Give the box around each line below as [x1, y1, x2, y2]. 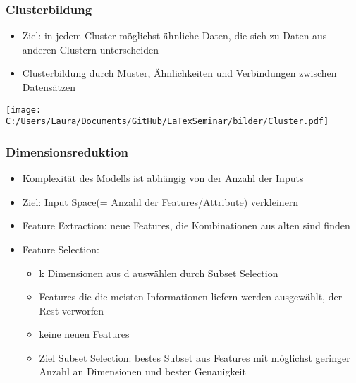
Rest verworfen [39, 303, 104, 317]
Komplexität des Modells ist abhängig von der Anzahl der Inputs [22, 171, 304, 186]
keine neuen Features [39, 327, 130, 341]
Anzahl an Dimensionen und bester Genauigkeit [39, 364, 246, 379]
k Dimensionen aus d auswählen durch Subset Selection [39, 265, 278, 280]
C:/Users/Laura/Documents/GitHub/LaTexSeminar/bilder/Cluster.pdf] [6, 116, 329, 127]
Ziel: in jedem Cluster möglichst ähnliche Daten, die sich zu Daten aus [22, 28, 327, 43]
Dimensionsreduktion [6, 142, 128, 160]
